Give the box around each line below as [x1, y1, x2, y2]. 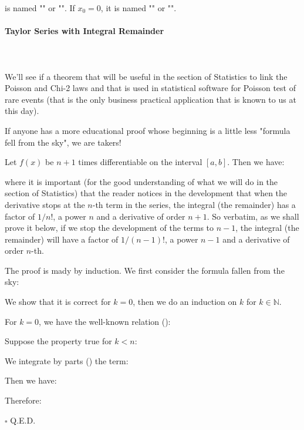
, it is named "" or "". [100, 2, 177, 14]
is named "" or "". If [5, 2, 75, 14]
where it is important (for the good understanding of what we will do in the [5, 175, 278, 187]
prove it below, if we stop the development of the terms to [5, 221, 214, 234]
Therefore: [5, 394, 42, 407]
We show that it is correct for [5, 295, 111, 308]
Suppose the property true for [5, 335, 112, 347]
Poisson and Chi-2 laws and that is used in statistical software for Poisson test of [5, 82, 296, 94]
